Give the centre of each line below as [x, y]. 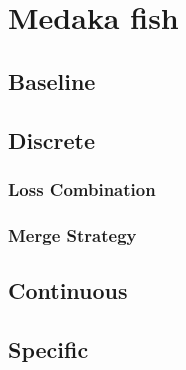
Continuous [68, 290]
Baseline [52, 80]
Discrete [51, 139]
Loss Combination [82, 188]
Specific [48, 348]
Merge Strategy [72, 234]
